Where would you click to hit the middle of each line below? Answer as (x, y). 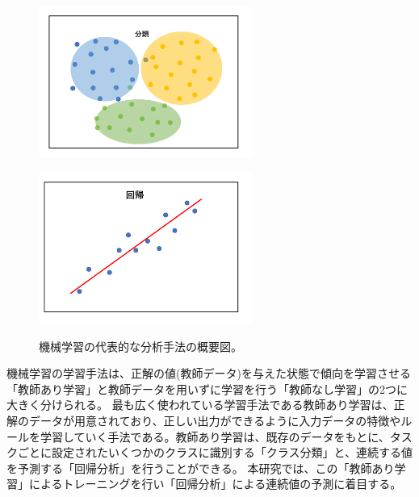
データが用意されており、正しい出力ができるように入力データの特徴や (215, 421)
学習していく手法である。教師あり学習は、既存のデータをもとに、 (215, 436)
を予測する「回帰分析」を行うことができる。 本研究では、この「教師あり (201, 468)
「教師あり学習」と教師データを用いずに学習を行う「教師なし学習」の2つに (207, 388)
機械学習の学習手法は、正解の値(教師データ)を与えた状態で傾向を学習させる (209, 373)
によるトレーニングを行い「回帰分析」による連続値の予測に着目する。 (215, 484)
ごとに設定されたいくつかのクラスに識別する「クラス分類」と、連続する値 (215, 452)
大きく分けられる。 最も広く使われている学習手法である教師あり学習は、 (200, 405)
